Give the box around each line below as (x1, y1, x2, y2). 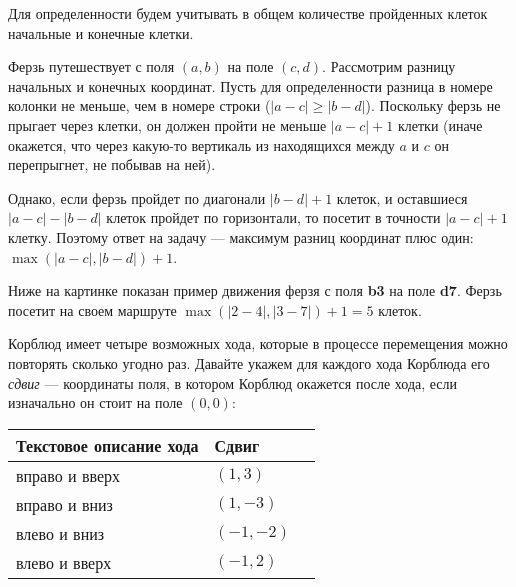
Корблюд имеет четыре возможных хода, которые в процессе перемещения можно (8, 333, 508, 354)
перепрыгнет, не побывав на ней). (8, 154, 216, 175)
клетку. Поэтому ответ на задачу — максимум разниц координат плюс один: (8, 226, 474, 247)
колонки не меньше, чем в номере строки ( (8, 95, 271, 116)
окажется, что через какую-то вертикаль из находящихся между (8, 134, 395, 155)
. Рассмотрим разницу (322, 56, 456, 77)
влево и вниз (16, 521, 105, 545)
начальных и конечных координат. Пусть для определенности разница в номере (8, 75, 493, 96)
